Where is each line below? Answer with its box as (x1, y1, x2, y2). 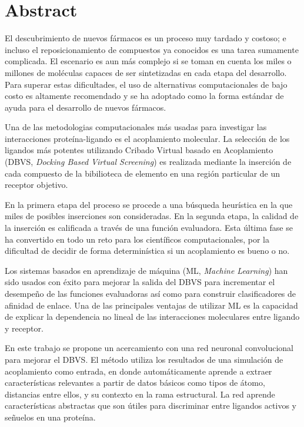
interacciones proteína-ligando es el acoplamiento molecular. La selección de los (5, 132, 290, 144)
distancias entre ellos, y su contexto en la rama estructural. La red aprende (5, 388, 275, 400)
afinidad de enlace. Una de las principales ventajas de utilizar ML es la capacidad (5, 299, 298, 311)
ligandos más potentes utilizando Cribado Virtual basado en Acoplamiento (5, 144, 273, 156)
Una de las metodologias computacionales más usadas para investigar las (5, 121, 267, 133)
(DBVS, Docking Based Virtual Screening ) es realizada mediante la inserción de (5, 155, 292, 168)
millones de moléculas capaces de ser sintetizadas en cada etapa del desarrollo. (5, 66, 287, 78)
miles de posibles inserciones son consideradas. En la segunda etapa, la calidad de (5, 210, 299, 222)
